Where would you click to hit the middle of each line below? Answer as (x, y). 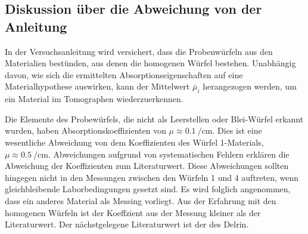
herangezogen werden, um (250, 86)
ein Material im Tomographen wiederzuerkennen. (94, 99)
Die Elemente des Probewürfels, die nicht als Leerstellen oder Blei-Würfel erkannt (154, 118)
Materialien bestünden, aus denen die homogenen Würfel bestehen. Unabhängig (150, 63)
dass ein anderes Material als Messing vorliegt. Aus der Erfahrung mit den (141, 200)
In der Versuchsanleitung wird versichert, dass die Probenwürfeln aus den (139, 51)
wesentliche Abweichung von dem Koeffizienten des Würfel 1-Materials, (134, 142)
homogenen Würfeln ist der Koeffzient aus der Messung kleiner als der (133, 212)
